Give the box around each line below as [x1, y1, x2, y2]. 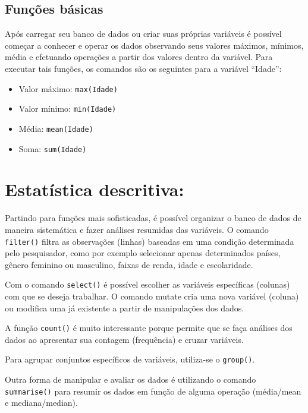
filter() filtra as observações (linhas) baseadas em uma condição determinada [5, 235, 294, 247]
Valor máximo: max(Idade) [18, 82, 118, 94]
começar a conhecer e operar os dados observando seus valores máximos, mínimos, [5, 39, 304, 51]
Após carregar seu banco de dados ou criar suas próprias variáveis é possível [5, 27, 282, 40]
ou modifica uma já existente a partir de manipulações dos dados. [5, 301, 244, 314]
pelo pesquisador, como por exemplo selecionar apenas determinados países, [5, 247, 281, 259]
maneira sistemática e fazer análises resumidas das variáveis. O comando [5, 223, 269, 235]
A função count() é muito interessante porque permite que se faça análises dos [5, 321, 293, 334]
